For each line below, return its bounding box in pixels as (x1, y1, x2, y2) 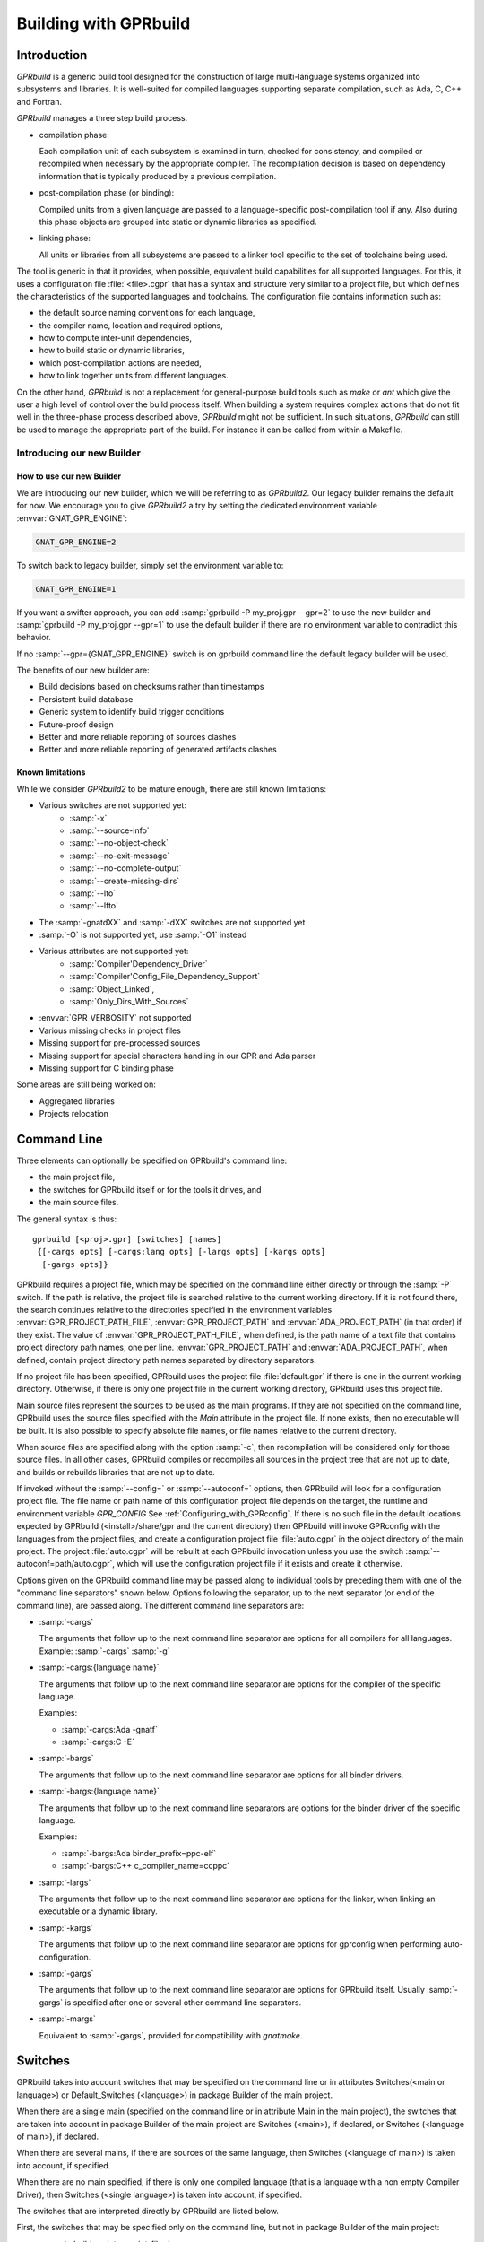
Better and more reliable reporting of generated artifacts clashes (39, 744, 277, 755)
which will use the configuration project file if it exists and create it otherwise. (117, 1559, 403, 1569)
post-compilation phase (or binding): (39, 187, 175, 198)
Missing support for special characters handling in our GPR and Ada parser (39, 1050, 316, 1061)
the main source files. (39, 1197, 119, 1208)
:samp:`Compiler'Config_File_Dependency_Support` (69, 971, 261, 982)
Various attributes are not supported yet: (39, 946, 189, 957)
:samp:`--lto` (69, 888, 117, 899)
